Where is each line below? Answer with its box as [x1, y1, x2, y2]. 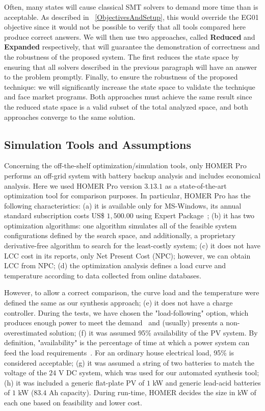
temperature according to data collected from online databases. [4, 270, 201, 280]
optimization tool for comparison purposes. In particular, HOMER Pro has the [4, 190, 251, 201]
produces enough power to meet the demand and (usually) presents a [4, 317, 224, 328]
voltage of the [4, 367, 47, 378]
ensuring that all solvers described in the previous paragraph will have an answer [4, 61, 257, 72]
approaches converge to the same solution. [4, 111, 136, 122]
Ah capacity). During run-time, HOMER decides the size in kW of [48, 387, 256, 398]
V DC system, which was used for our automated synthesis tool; [58, 367, 259, 378]
